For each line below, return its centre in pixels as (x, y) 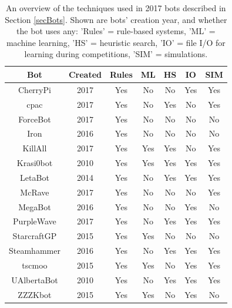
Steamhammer (35, 251)
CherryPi (35, 89)
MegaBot (35, 206)
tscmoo (35, 265)
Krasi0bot (35, 163)
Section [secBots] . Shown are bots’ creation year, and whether (116, 19)
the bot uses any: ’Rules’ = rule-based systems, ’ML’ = (116, 31)
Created (85, 74)
